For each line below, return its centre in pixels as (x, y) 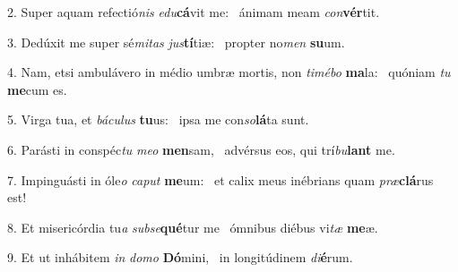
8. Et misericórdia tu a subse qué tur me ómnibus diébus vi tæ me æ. (193, 227)
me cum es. (37, 89)
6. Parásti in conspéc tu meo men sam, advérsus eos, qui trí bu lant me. (201, 149)
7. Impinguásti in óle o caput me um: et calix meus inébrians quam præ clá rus (220, 179)
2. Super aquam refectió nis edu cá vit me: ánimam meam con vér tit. (194, 12)
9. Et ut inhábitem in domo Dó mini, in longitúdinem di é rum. (180, 257)
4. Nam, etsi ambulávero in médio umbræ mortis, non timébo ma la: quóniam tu (229, 72)
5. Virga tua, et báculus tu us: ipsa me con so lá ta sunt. (158, 119)
